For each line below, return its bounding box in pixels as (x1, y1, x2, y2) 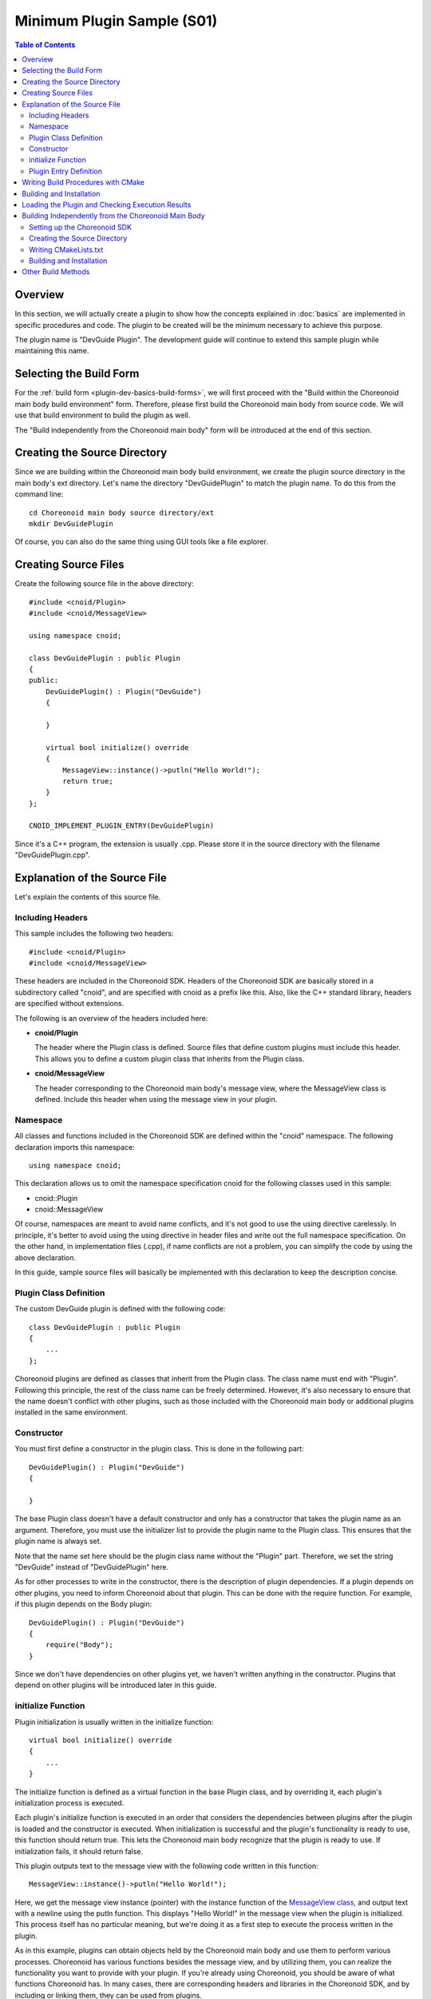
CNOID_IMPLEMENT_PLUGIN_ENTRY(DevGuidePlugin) (29, 821, 215, 831)
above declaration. (14, 1252, 77, 1263)
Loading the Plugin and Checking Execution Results (22, 200, 192, 209)
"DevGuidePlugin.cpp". (14, 850, 91, 860)
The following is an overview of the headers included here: (14, 1013, 208, 1023)
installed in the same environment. (14, 1407, 128, 1417)
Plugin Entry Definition (29, 166, 103, 176)
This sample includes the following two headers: (14, 928, 174, 939)
